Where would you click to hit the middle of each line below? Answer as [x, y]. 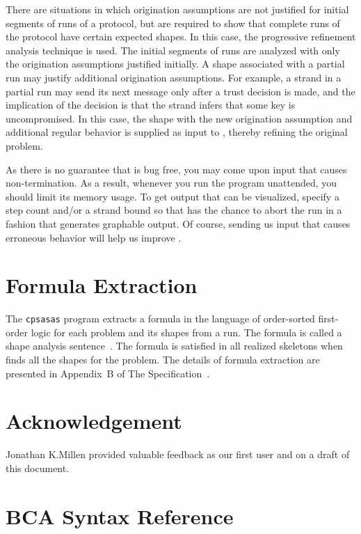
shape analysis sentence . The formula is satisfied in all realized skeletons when [174, 346]
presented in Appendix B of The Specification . [108, 373]
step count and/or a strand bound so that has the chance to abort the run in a [174, 210]
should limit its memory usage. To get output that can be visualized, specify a [173, 196]
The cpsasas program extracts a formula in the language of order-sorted [160, 319]
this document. [38, 468]
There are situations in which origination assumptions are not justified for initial [177, 9]
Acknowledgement [94, 421]
